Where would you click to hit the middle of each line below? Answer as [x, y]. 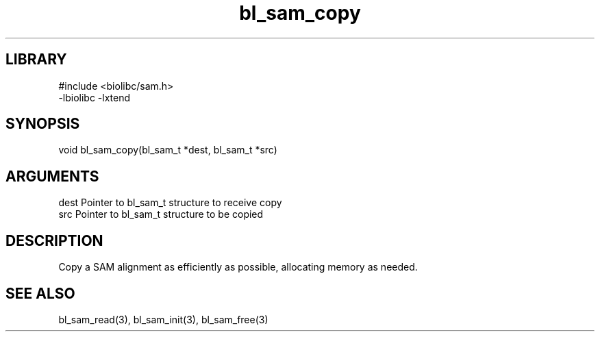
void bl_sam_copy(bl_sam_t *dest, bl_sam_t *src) [168, 150]
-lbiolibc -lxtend [95, 97]
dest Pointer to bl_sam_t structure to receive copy [170, 203]
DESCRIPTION [54, 240]
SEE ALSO [40, 293]
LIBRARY [36, 60]
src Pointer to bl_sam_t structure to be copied [161, 214]
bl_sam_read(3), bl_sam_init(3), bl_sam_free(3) [163, 319]
